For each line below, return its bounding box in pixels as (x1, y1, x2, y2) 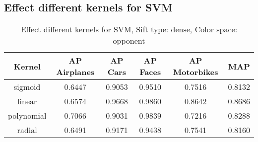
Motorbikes (173, 66, 218, 78)
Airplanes (56, 66, 95, 78)
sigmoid (13, 81, 41, 93)
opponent (113, 35, 145, 47)
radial (17, 124, 37, 136)
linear (17, 95, 37, 107)
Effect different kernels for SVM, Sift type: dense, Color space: (20, 23, 238, 35)
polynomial (8, 110, 47, 122)
